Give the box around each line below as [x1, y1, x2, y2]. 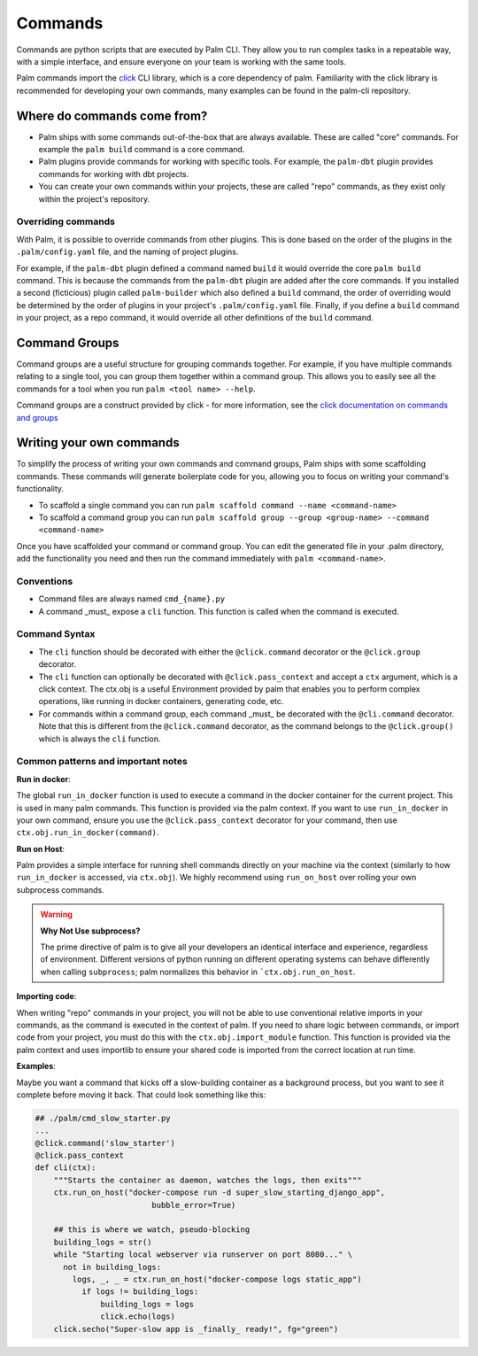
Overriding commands [16, 215, 115, 228]
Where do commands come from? [16, 108, 208, 123]
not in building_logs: [63, 1262, 162, 1272]
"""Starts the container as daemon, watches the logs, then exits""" [53, 1174, 362, 1185]
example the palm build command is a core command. [38, 144, 245, 155]
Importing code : [16, 991, 77, 1002]
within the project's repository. [38, 193, 150, 204]
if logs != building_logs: [81, 1287, 199, 1297]
